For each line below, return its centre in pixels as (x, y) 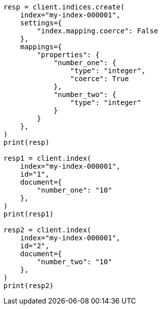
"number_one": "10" (75, 190)
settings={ (41, 23)
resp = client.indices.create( (64, 7)
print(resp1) (29, 214)
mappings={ (41, 47)
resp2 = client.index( (48, 230)
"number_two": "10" (75, 262)
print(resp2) (29, 286)
